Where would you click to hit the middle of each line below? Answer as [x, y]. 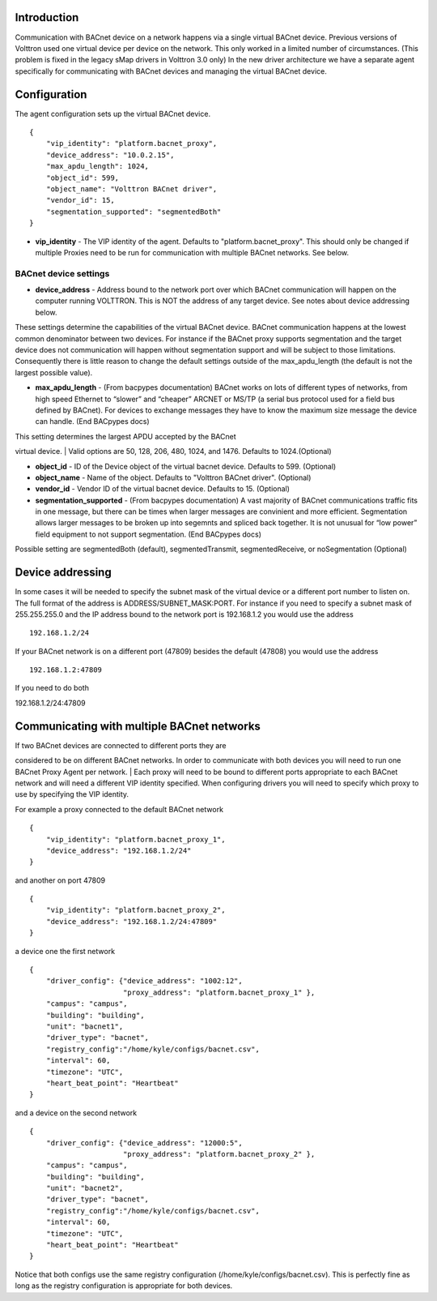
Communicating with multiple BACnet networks [138, 726]
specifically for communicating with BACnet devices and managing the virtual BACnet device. [171, 71]
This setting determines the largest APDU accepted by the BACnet [125, 436]
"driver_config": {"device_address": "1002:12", [144, 981]
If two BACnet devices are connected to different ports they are [121, 745]
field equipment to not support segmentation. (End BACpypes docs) [148, 534]
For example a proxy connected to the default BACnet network [119, 809]
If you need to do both [52, 688]
